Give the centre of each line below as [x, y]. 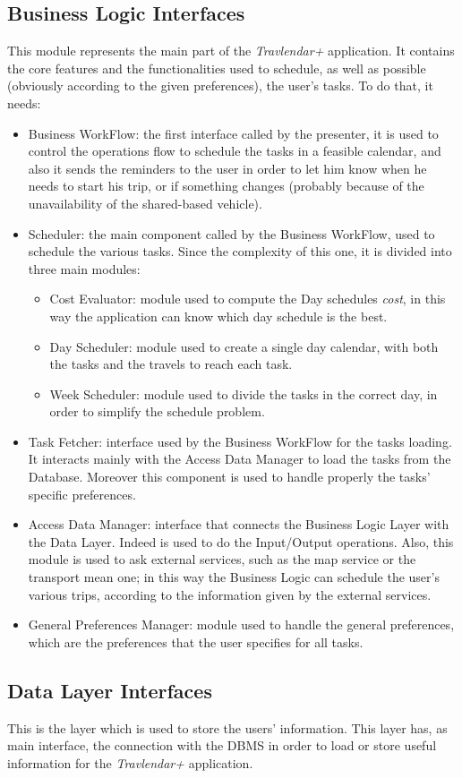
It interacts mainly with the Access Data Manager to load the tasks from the [240, 459]
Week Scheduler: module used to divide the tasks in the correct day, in [244, 393]
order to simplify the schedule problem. [157, 411]
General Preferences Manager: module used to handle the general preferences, [241, 624]
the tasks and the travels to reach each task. [171, 364]
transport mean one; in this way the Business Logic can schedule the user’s [234, 577]
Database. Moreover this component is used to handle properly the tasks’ [229, 477]
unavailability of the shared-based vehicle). [145, 203]
